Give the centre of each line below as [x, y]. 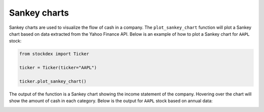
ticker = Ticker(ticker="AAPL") [58, 68]
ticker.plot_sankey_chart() [53, 81]
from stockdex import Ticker [54, 54]
